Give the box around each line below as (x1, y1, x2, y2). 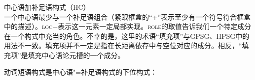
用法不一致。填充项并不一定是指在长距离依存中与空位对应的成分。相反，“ (4, 40, 242, 51)
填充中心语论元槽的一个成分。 (28, 50, 125, 60)
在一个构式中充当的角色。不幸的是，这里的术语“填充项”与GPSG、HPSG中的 (4, 30, 250, 41)
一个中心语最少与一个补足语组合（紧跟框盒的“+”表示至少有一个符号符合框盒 (4, 11, 251, 22)
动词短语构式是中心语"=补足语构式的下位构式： (4, 66, 157, 77)
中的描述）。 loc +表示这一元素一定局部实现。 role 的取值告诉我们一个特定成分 (4, 21, 252, 31)
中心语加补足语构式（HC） (4, 2, 90, 12)
